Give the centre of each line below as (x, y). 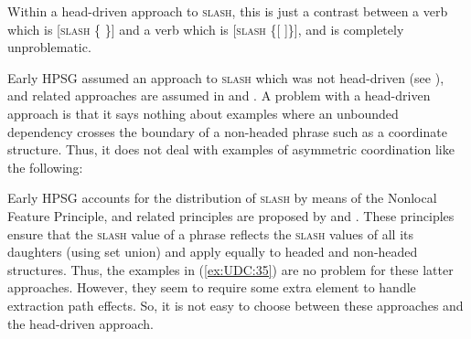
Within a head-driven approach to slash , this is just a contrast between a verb (228, 11)
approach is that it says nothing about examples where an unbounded (203, 113)
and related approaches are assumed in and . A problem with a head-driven (219, 95)
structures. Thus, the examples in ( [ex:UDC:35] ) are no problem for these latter (230, 269)
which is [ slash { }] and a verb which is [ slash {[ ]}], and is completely (206, 29)
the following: (45, 167)
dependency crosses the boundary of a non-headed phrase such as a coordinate (227, 131)
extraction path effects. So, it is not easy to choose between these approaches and (235, 305)
